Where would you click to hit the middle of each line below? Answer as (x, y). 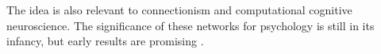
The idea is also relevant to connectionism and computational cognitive (179, 10)
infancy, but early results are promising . (105, 41)
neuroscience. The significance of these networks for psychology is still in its (190, 25)
